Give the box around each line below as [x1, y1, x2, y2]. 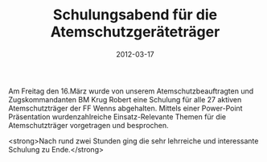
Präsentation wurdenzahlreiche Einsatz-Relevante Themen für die [8, 111, 227, 122]
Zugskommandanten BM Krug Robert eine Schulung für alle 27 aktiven [8, 94, 242, 104]
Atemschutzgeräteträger [50, 23, 220, 41]
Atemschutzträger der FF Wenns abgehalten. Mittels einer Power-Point [8, 103, 243, 113]
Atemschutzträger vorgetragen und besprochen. [8, 120, 169, 130]
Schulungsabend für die [52, 6, 218, 24]
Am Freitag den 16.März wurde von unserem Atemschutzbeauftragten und [8, 86, 254, 96]
